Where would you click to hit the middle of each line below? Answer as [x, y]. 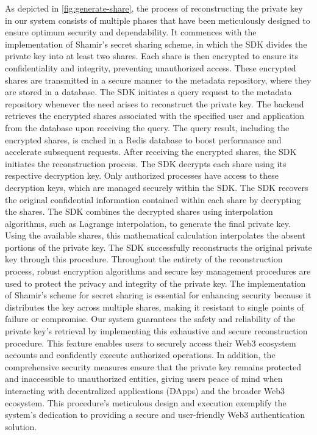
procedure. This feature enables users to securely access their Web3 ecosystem [151, 343]
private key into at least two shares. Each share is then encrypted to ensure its [152, 56]
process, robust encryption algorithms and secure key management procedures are [158, 271]
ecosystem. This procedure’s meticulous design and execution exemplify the [146, 402]
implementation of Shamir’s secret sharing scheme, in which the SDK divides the [156, 44]
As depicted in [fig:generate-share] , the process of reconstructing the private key [154, 8]
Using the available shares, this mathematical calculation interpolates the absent [155, 235]
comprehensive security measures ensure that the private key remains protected [153, 366]
